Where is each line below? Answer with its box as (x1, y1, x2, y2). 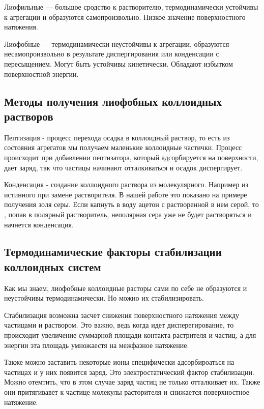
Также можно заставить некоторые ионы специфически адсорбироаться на (4, 357, 234, 367)
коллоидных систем (4, 258, 101, 274)
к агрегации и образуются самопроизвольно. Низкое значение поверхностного (4, 11, 246, 22)
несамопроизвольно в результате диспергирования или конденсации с (4, 48, 219, 59)
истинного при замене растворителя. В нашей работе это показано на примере (4, 189, 247, 199)
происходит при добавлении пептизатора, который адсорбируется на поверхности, (4, 152, 258, 162)
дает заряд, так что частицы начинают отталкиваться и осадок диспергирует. (4, 162, 243, 172)
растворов (4, 108, 53, 124)
